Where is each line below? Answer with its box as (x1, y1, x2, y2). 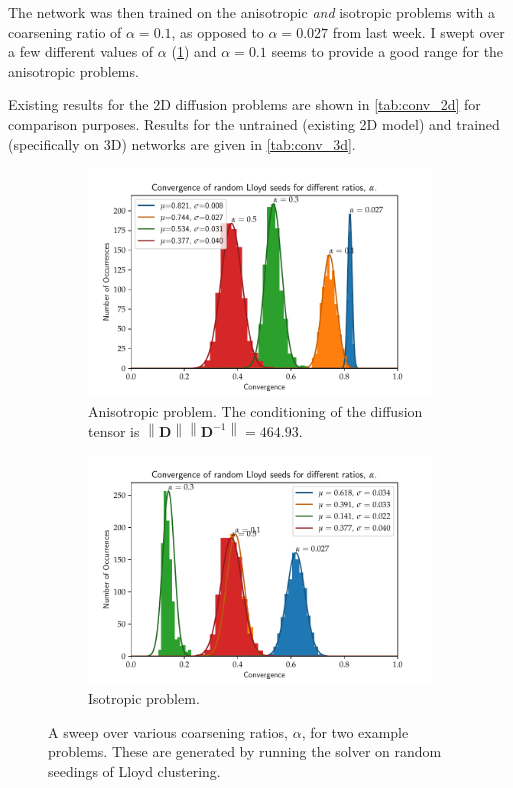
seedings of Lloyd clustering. (48, 760, 221, 781)
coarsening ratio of (8, 21, 122, 42)
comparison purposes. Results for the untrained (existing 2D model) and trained (8, 113, 500, 134)
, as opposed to (171, 21, 264, 42)
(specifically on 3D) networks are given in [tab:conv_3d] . (8, 133, 356, 154)
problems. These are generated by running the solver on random (48, 741, 442, 762)
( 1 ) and (171, 41, 217, 62)
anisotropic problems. (8, 60, 139, 81)
